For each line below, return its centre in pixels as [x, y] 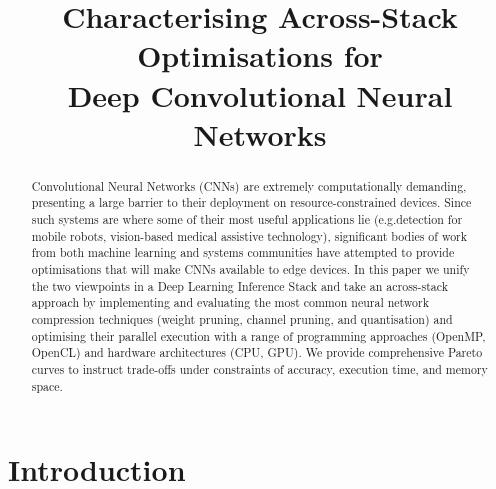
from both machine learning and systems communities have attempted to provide [243, 252]
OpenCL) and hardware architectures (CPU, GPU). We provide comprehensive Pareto [257, 352]
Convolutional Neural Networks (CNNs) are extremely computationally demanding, [249, 185]
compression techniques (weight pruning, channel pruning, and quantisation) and [242, 318]
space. [47, 385]
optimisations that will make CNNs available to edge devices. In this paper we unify [250, 269]
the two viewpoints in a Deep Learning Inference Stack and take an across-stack [239, 285]
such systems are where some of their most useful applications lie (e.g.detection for [247, 219]
